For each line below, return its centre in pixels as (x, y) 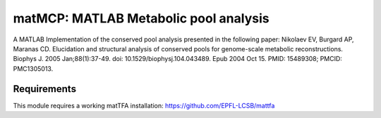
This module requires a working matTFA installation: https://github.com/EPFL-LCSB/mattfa (144, 105)
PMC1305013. (33, 68)
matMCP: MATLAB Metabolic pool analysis (141, 18)
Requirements (45, 89)
